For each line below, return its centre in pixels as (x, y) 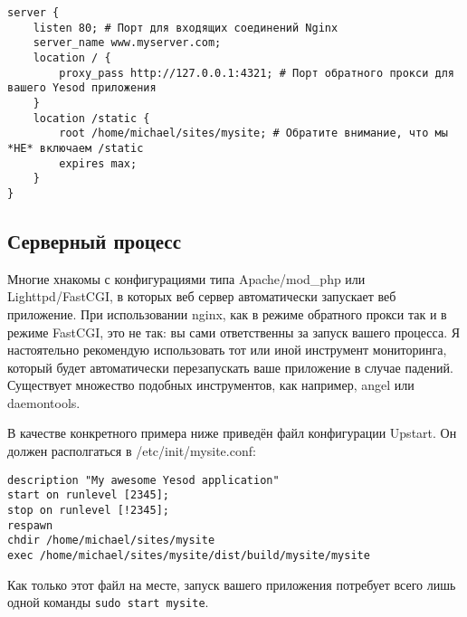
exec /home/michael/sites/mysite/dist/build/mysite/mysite (189, 555)
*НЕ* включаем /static (76, 148)
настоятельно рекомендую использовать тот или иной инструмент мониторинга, (227, 350)
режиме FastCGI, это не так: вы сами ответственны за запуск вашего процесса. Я (234, 332)
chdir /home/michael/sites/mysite (111, 541)
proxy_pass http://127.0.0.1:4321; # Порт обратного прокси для (257, 73)
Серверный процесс (94, 240)
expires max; (98, 163)
